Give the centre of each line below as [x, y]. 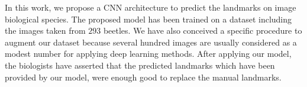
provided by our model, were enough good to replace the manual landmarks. [143, 77]
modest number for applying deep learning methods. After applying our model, [148, 54]
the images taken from [45, 30]
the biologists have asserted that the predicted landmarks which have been [140, 65]
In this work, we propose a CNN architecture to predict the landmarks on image [151, 7]
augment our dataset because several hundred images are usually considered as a [151, 42]
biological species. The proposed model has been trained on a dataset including [148, 19]
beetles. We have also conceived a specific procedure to [203, 30]
